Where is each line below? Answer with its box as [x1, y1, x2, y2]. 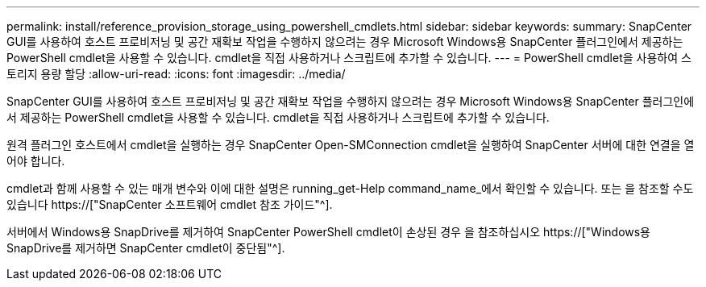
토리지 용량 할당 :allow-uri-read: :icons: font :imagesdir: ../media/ [6, 67, 346, 81]
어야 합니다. [6, 154, 65, 168]
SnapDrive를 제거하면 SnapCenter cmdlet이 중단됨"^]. [6, 241, 285, 255]
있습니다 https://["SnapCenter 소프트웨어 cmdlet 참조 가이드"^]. [6, 198, 333, 211]
